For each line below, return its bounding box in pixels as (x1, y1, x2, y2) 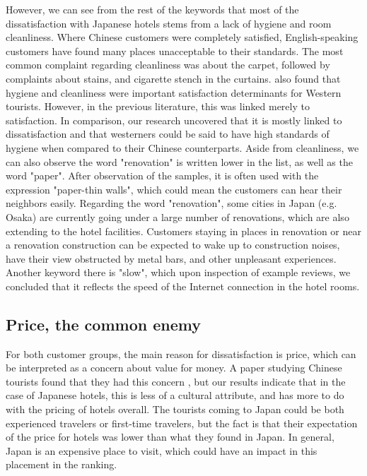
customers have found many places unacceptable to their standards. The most (6, 43, 344, 58)
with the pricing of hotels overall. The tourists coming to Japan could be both (6, 402, 344, 417)
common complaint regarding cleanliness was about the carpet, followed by (6, 57, 330, 72)
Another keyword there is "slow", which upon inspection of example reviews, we (6, 265, 351, 280)
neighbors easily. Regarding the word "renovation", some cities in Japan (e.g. (6, 196, 337, 210)
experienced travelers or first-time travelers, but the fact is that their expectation (6, 415, 358, 430)
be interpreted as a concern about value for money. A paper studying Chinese (6, 360, 342, 375)
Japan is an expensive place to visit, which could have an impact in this (6, 443, 318, 458)
